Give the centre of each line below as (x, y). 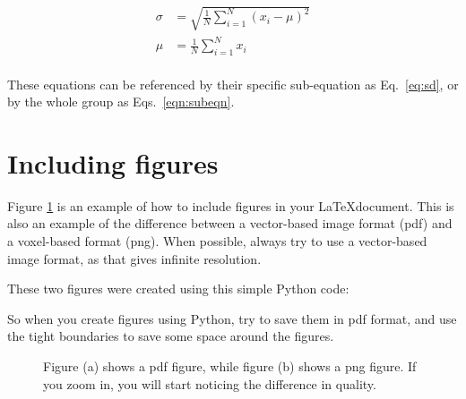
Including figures (113, 162)
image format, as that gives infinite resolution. (134, 258)
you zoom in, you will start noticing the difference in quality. (210, 383)
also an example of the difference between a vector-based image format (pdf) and (230, 223)
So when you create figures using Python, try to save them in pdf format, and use (232, 318)
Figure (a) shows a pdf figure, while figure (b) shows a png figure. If (230, 365)
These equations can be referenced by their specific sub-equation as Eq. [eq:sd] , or (233, 84)
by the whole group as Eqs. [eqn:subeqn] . (121, 102)
